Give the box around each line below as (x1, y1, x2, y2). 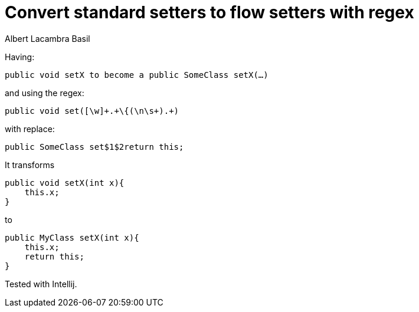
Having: (5, 51, 35, 62)
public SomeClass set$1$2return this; (5, 142, 184, 152)
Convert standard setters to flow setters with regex (5, 2, 414, 22)
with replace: (5, 123, 55, 134)
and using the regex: (5, 87, 84, 98)
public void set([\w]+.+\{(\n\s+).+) (5, 106, 179, 116)
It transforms (5, 159, 55, 170)
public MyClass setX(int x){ (5, 232, 139, 242)
